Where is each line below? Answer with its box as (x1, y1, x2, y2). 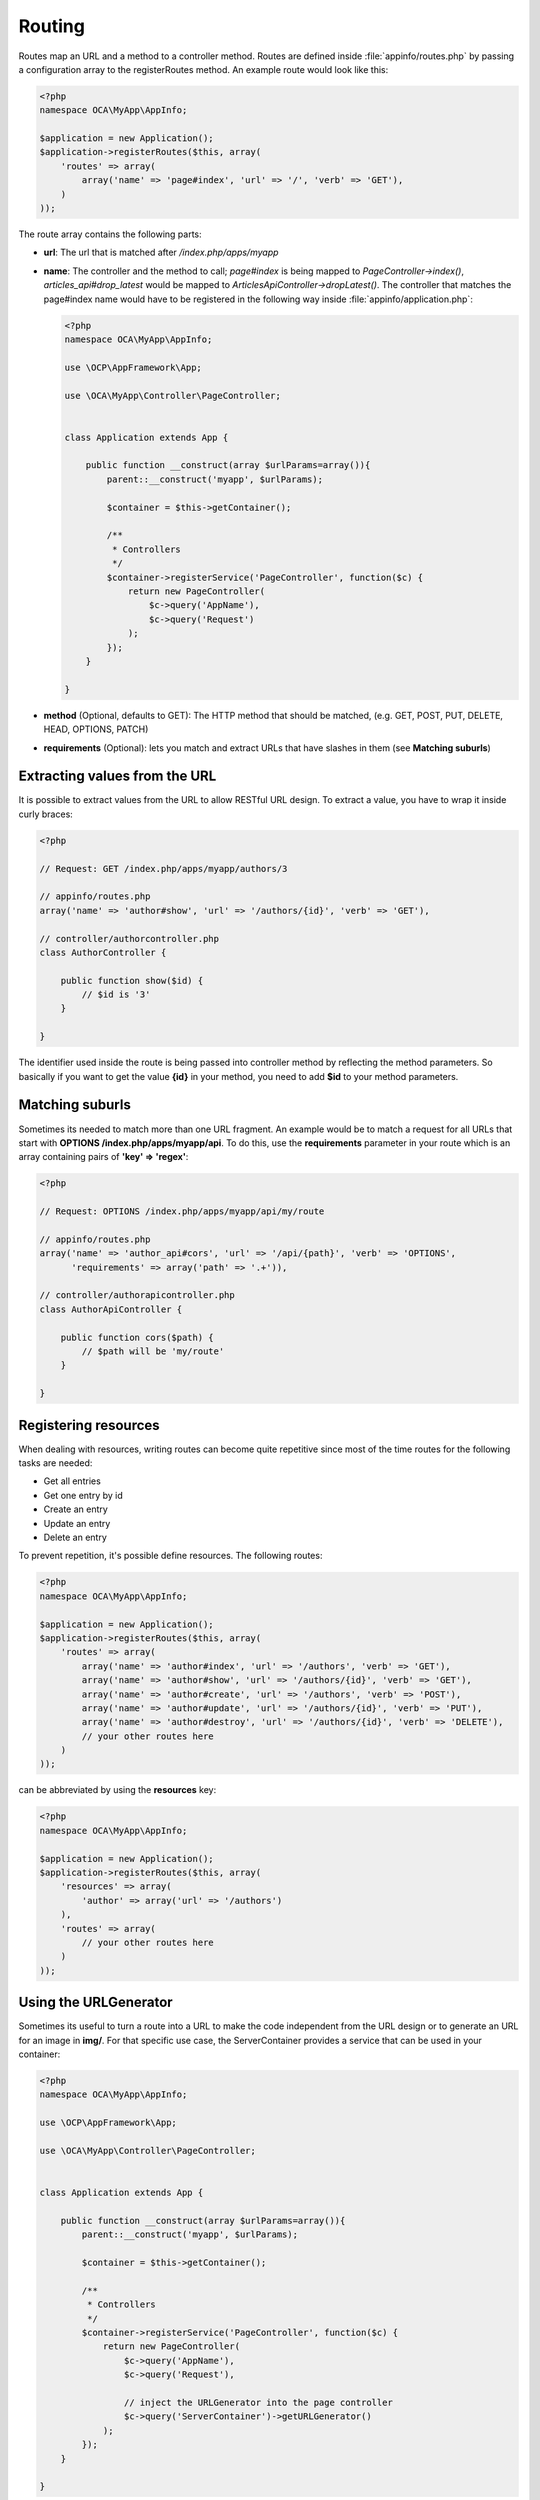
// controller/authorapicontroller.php (39, 1290, 235, 1301)
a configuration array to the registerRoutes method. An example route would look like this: (18, 63, 389, 75)
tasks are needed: (18, 1457, 93, 1469)
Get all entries (43, 1475, 102, 1487)
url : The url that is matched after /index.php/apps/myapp (43, 246, 279, 259)
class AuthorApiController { (39, 1303, 183, 1315)
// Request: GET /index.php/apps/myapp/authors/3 (39, 863, 288, 874)
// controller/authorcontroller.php (39, 933, 220, 944)
